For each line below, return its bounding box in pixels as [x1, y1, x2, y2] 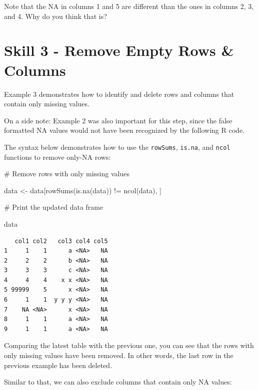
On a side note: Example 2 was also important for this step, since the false [4, 115, 232, 125]
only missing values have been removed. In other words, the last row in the [4, 350, 233, 361]
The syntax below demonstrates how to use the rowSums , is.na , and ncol [4, 141, 230, 152]
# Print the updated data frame [4, 202, 103, 212]
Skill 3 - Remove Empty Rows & [4, 40, 234, 60]
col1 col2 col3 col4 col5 [14, 237, 108, 245]
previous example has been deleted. [4, 360, 112, 370]
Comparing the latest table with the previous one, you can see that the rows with [4, 340, 254, 351]
